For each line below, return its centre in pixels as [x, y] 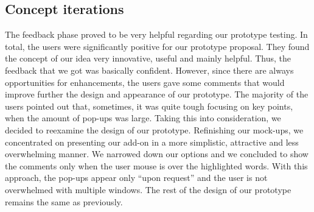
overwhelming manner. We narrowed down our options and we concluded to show [157, 154]
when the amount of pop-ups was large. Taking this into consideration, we [143, 118]
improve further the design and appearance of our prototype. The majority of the [157, 94]
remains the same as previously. [64, 201]
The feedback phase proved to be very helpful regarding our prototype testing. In [156, 34]
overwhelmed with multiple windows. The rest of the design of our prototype [148, 189]
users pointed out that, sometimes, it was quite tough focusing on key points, [149, 106]
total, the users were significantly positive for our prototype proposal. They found [157, 46]
